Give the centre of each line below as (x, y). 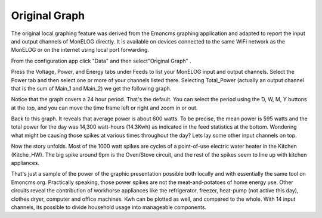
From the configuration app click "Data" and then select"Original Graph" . (101, 61)
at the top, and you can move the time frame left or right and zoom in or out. (104, 108)
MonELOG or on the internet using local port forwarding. (80, 50)
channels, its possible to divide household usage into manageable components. (109, 207)
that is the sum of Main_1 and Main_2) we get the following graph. (91, 88)
